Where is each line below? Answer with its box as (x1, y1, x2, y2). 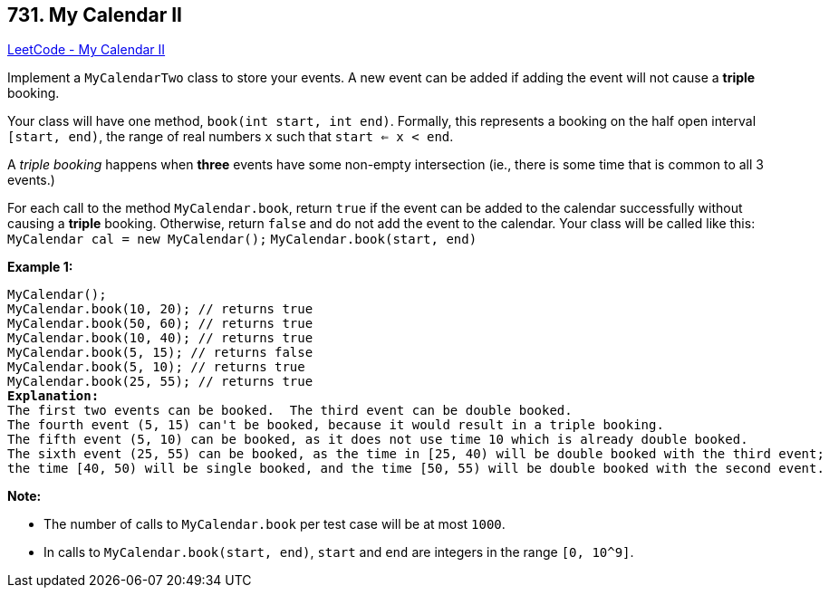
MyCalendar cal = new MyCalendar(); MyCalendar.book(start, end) (7, 232, 477, 247)
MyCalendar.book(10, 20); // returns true (7, 302, 313, 317)
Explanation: (7, 389, 100, 404)
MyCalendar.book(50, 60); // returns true (7, 316, 313, 331)
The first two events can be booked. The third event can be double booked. (7, 403, 573, 418)
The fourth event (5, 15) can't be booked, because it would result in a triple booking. (7, 417, 664, 433)
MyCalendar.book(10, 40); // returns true (7, 331, 313, 346)
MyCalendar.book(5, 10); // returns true (7, 360, 305, 375)
